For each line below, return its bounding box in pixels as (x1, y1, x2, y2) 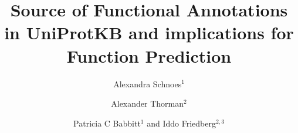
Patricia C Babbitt (73, 117, 141, 129)
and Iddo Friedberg (147, 117, 216, 129)
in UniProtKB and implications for (4, 21, 294, 45)
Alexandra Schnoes (113, 77, 182, 90)
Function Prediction (66, 43, 232, 67)
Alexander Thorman (111, 97, 184, 110)
